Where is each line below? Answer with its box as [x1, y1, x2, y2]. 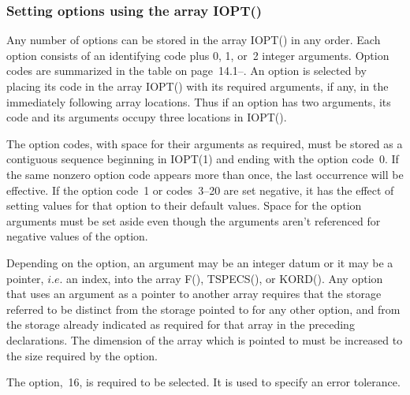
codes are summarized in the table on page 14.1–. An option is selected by [6, 62, 367, 79]
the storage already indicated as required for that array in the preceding [6, 316, 355, 333]
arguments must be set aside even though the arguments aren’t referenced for [6, 212, 381, 229]
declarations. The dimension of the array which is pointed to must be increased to [6, 331, 403, 348]
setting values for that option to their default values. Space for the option [6, 197, 362, 214]
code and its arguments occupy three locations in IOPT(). [6, 109, 287, 125]
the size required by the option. [6, 347, 158, 363]
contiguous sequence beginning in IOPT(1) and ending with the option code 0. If [6, 151, 399, 167]
